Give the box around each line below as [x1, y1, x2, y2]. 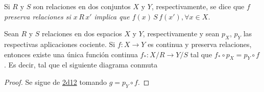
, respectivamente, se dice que [151, 1, 245, 11]
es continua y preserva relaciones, [148, 38, 252, 49]
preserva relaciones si [4, 11, 71, 21]
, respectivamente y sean [142, 28, 220, 39]
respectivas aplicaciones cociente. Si [4, 38, 115, 49]
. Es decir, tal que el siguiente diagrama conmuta [4, 59, 158, 70]
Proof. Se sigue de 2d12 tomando [4, 76, 107, 87]
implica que [94, 11, 130, 21]
